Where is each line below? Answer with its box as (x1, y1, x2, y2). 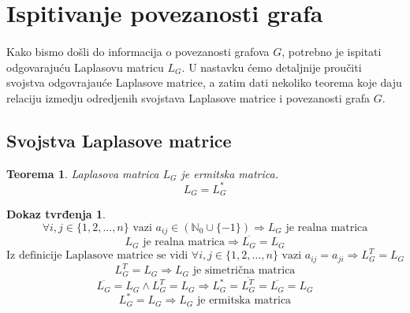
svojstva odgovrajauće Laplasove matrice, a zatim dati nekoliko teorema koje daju (6, 74, 402, 91)
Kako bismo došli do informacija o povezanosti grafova (6, 43, 270, 59)
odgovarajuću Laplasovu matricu (6, 58, 164, 75)
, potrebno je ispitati (281, 43, 382, 59)
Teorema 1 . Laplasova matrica (6, 165, 159, 181)
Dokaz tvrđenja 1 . (6, 206, 106, 222)
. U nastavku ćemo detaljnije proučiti (181, 58, 362, 75)
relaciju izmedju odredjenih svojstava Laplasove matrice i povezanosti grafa (6, 89, 371, 106)
